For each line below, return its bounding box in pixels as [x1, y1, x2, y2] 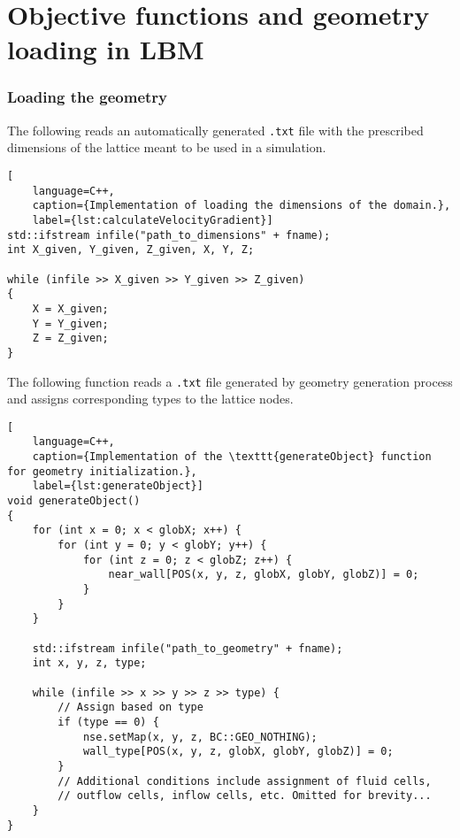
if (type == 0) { [57, 715, 159, 728]
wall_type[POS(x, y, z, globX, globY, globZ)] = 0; [82, 745, 394, 758]
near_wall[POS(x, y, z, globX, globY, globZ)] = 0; [108, 568, 419, 581]
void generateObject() [7, 495, 141, 508]
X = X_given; [32, 302, 109, 315]
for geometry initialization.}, [7, 465, 197, 478]
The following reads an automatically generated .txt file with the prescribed [7, 120, 424, 139]
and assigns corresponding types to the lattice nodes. [7, 389, 294, 408]
